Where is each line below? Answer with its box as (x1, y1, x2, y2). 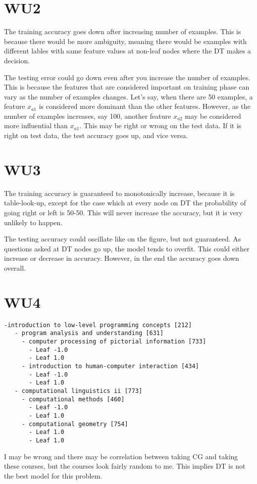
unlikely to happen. (4, 217, 63, 227)
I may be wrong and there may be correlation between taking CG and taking (4, 451, 238, 461)
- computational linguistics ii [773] (14, 387, 143, 394)
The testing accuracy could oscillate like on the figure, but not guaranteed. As (4, 234, 241, 244)
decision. (4, 55, 30, 65)
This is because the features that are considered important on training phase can (4, 82, 250, 92)
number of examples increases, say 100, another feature (4, 110, 171, 121)
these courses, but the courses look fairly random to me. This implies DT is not (4, 461, 246, 471)
